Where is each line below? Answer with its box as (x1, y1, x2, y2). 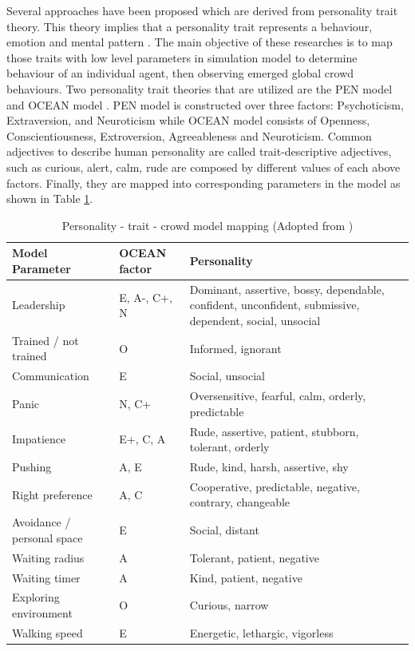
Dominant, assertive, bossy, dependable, (189, 280, 385, 297)
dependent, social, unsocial (189, 312, 321, 328)
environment (12, 604, 73, 621)
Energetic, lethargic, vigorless (189, 624, 334, 641)
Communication (12, 367, 89, 384)
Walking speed (12, 624, 83, 641)
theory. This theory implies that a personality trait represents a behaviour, (6, 18, 373, 34)
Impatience (12, 431, 66, 447)
